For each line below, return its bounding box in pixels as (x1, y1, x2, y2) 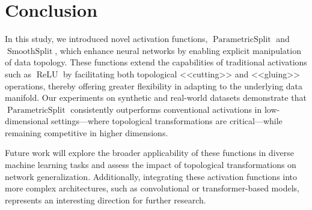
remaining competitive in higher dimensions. (5, 126, 168, 139)
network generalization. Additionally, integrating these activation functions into (5, 170, 298, 182)
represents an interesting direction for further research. (5, 193, 206, 206)
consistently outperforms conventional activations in (70, 103, 262, 115)
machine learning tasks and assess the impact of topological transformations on (5, 158, 296, 171)
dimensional (5, 115, 49, 127)
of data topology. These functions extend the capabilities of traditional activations (5, 56, 307, 68)
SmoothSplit (7, 47, 53, 56)
